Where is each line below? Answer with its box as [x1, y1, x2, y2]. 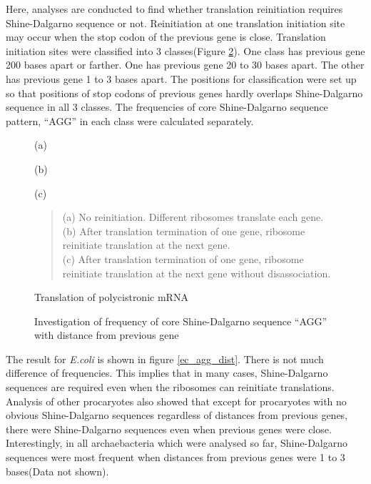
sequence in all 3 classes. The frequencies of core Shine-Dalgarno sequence [6, 99, 328, 114]
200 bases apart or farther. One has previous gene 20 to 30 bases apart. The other [6, 57, 365, 72]
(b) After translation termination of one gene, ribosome [62, 223, 305, 238]
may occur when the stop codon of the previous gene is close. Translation [6, 29, 326, 44]
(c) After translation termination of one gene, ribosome [62, 251, 304, 266]
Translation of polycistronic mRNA [34, 290, 188, 305]
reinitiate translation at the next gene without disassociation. [62, 265, 331, 280]
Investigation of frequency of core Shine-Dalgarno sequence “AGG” [34, 313, 327, 328]
